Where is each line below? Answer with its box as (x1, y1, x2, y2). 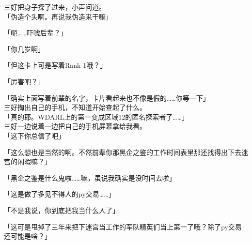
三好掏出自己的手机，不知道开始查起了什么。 (4, 102, 146, 112)
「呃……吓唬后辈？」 (4, 28, 67, 38)
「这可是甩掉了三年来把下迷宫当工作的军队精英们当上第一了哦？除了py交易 (4, 221, 242, 231)
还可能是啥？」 (4, 231, 51, 241)
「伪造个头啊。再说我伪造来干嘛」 (4, 11, 112, 21)
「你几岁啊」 (4, 44, 45, 54)
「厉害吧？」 (4, 76, 45, 86)
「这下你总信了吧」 (4, 130, 65, 140)
